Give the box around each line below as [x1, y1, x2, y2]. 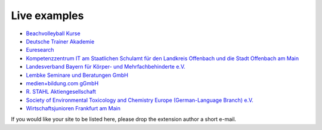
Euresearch [26, 47, 54, 54]
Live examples [11, 9, 84, 22]
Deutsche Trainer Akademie [26, 38, 95, 45]
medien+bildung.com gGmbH [26, 79, 99, 86]
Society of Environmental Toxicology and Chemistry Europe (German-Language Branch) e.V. [26, 96, 253, 104]
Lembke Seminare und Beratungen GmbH [26, 72, 128, 79]
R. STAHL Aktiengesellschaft [26, 88, 97, 95]
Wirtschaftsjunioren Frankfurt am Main [26, 105, 120, 112]
